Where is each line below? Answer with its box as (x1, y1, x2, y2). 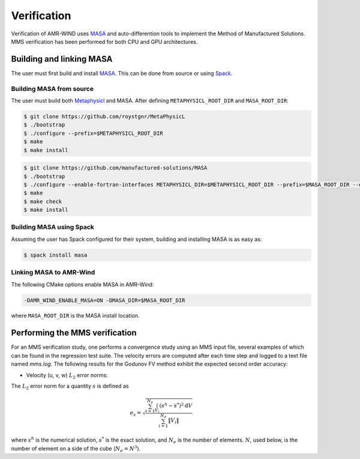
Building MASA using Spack (11, 223, 94, 231)
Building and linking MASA (11, 54, 113, 64)
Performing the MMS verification (11, 328, 137, 338)
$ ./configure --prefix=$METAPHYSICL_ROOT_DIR (23, 129, 163, 137)
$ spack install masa (23, 252, 88, 258)
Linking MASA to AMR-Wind (11, 268, 95, 277)
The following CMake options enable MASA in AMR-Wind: (11, 280, 154, 288)
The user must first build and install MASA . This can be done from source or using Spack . (11, 70, 233, 77)
